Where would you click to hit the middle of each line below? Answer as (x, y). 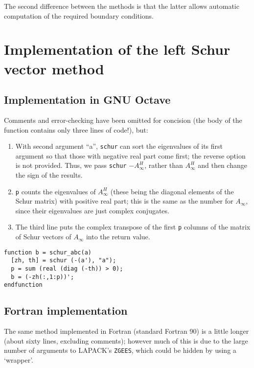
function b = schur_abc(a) (48, 252)
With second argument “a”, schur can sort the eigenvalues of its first (119, 146)
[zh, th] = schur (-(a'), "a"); (64, 261)
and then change (222, 165)
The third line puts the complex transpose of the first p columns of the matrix (133, 227)
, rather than (164, 165)
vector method (54, 68)
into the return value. (118, 237)
